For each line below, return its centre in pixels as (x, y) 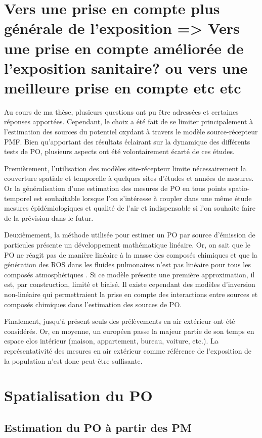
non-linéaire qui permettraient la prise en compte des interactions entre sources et (131, 294)
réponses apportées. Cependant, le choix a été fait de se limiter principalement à (128, 121)
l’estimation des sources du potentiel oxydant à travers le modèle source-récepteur (131, 132)
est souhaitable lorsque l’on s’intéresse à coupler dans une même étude (143, 198)
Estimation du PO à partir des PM (98, 427)
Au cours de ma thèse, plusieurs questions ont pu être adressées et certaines (121, 111)
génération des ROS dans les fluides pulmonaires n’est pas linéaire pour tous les (127, 264)
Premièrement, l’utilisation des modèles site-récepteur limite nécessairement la (125, 168)
